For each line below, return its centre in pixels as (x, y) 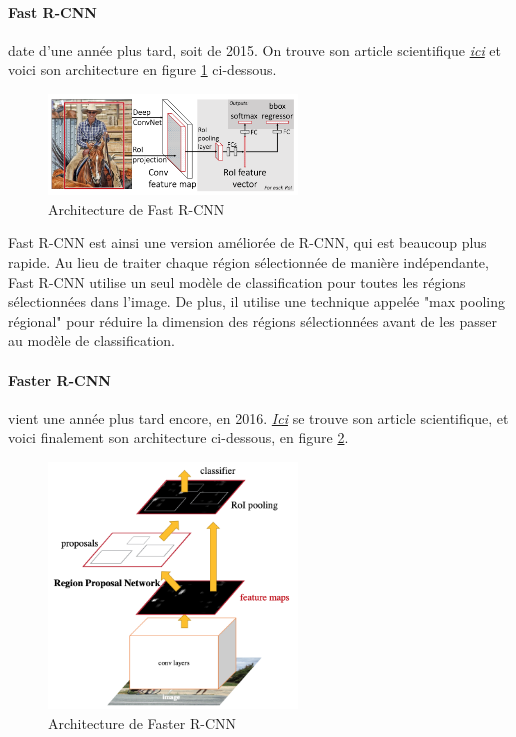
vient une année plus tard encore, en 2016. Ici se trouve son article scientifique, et (258, 417)
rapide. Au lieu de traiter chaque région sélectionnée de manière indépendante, (248, 262)
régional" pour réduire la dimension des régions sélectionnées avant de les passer (253, 320)
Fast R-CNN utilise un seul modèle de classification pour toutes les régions (237, 281)
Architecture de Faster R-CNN (142, 722)
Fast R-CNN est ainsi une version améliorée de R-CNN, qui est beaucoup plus (247, 242)
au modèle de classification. (91, 340)
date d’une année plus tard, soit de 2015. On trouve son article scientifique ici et (255, 49)
